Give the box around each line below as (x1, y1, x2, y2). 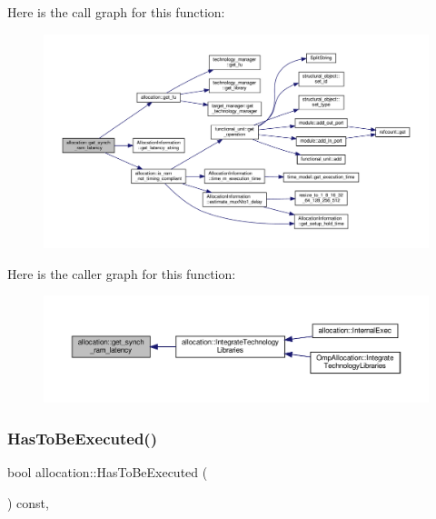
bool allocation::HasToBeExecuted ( (7, 463, 208, 482)
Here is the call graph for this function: (7, 3, 225, 21)
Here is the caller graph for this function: (7, 264, 236, 283)
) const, (7, 493, 49, 512)
